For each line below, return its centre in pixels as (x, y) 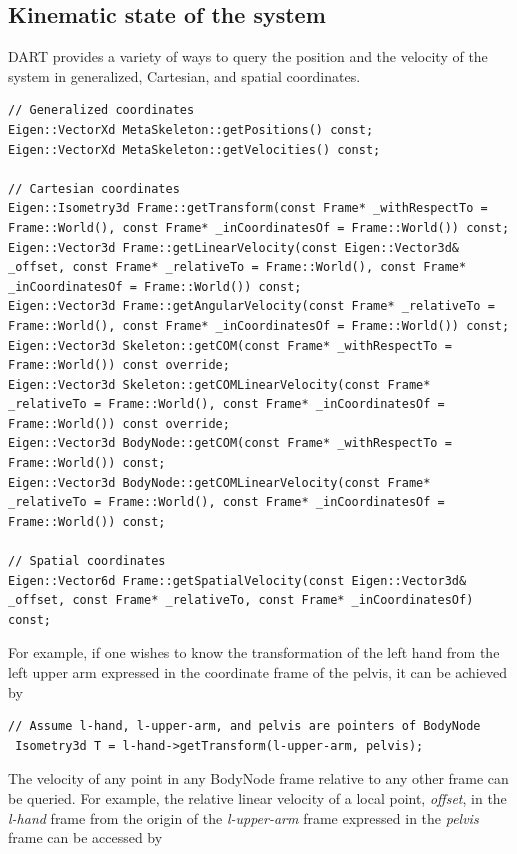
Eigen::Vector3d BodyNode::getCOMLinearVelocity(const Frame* (219, 482)
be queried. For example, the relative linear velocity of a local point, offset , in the (257, 797)
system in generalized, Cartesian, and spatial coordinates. (184, 75)
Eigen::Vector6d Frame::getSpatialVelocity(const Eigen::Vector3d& (237, 580)
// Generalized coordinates (101, 110)
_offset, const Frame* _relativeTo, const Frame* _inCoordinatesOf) (241, 600)
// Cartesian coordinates (94, 188)
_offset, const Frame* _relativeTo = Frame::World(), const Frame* (237, 267)
